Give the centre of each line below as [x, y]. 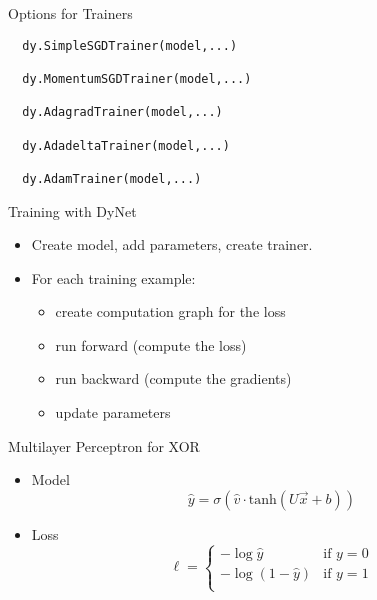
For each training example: [113, 277]
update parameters [113, 412]
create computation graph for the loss [170, 311]
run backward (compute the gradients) [173, 378]
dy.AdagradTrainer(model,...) [122, 112]
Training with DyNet [72, 210]
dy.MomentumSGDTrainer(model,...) [137, 78]
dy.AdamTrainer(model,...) [112, 178]
